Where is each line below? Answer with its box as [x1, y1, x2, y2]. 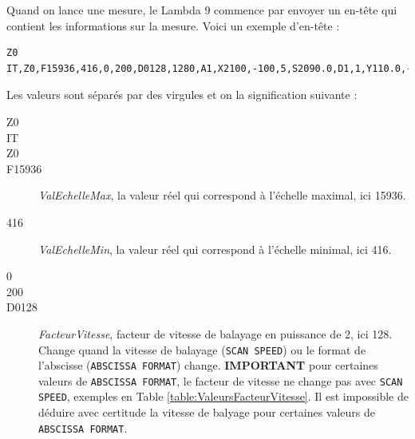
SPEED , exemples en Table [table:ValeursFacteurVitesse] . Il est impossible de [38, 388, 409, 405]
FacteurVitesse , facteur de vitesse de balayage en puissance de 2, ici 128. [38, 325, 393, 342]
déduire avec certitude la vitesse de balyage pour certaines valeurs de [38, 404, 376, 421]
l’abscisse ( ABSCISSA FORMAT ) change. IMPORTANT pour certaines [38, 357, 378, 374]
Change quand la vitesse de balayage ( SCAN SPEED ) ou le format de [38, 341, 366, 358]
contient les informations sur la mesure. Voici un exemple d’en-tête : [6, 17, 340, 34]
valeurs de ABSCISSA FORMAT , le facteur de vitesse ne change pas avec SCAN [38, 372, 403, 389]
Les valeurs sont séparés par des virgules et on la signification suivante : [6, 86, 358, 103]
